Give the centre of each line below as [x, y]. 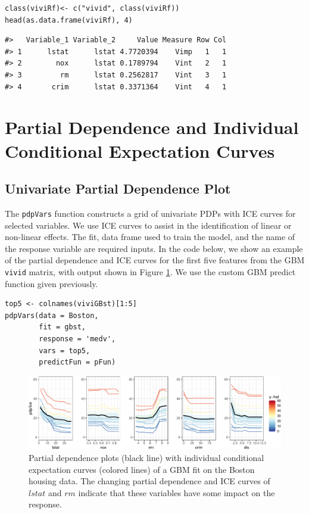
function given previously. [51, 283]
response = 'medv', [77, 339]
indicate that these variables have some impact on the [177, 492]
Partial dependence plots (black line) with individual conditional [146, 458]
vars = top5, [65, 351]
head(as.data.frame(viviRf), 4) [69, 20]
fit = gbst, [63, 327]
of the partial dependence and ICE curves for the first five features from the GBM [155, 260]
